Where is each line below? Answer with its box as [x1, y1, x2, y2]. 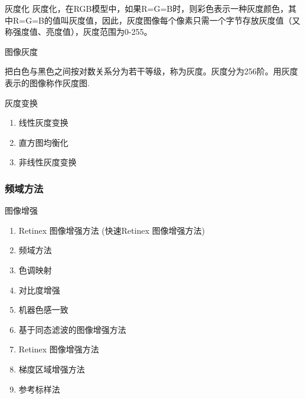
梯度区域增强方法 [18, 362, 85, 375]
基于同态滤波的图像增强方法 [18, 323, 126, 335]
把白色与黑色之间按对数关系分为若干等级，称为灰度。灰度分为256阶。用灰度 [5, 65, 298, 77]
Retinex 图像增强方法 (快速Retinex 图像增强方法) [18, 224, 205, 236]
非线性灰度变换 [18, 156, 77, 168]
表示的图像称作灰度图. [5, 76, 90, 89]
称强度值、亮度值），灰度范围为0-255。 [5, 25, 152, 38]
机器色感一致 [18, 303, 68, 316]
